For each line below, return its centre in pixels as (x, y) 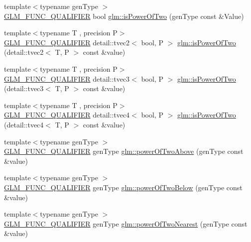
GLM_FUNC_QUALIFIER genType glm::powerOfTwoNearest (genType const (126, 223)
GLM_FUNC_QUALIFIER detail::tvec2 (67, 42)
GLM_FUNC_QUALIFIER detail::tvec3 (67, 78)
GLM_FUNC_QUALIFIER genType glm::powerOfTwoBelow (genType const (123, 187)
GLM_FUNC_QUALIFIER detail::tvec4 (67, 115)
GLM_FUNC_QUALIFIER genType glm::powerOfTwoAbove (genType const (124, 151)
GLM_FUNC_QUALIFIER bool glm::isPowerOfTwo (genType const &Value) (124, 16)
